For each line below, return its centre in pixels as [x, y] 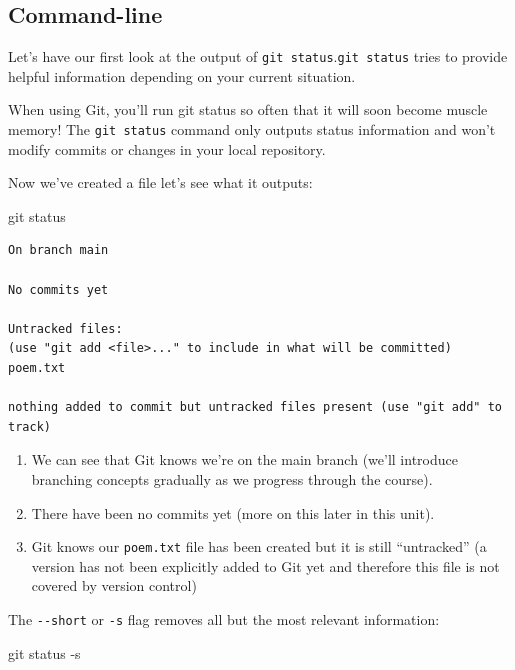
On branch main [58, 250]
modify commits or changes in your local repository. [167, 148]
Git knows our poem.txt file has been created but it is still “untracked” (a [259, 546]
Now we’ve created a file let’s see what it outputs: [160, 182]
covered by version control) [114, 585]
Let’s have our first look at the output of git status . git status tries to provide [258, 56]
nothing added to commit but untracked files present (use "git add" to [255, 407]
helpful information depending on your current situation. [182, 75]
